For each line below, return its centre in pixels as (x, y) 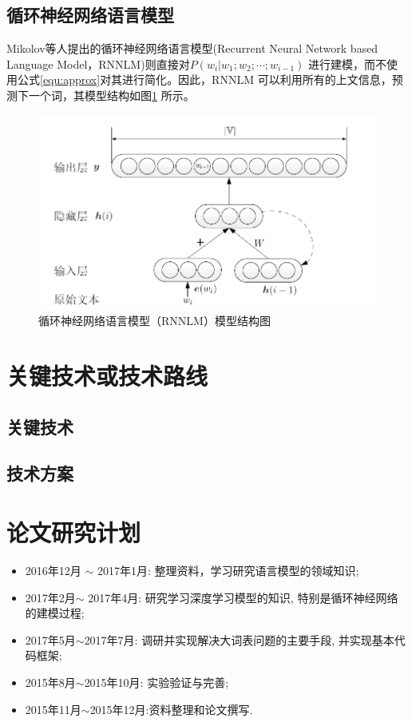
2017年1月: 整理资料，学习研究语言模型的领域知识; (228, 570)
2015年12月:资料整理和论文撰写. (171, 709)
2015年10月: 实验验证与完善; (156, 682)
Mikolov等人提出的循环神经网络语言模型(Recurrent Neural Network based (192, 48)
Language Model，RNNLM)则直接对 (98, 63)
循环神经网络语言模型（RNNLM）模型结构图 (154, 321)
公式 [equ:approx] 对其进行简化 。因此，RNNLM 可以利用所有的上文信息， (204, 79)
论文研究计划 (74, 532)
